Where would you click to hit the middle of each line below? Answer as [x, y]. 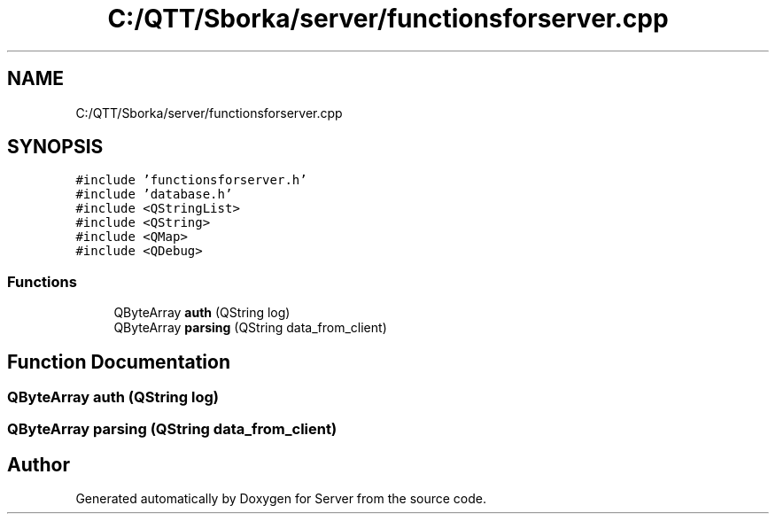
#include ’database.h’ [154, 194]
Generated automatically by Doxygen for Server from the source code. [281, 499]
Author [39, 464]
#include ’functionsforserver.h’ [191, 180]
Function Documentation [119, 362]
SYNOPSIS [55, 147]
